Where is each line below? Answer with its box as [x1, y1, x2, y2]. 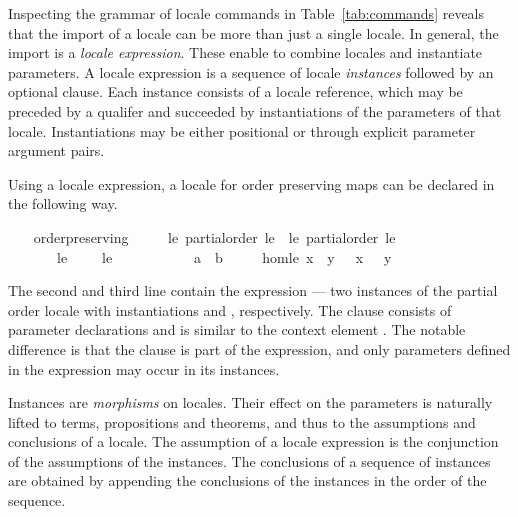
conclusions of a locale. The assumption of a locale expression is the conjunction [8, 431, 499, 452]
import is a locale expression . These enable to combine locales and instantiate [8, 42, 483, 63]
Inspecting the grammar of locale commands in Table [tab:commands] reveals [8, 3, 485, 23]
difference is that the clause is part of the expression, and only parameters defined [8, 338, 511, 359]
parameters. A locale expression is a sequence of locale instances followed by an [8, 61, 494, 82]
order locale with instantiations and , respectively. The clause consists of [8, 299, 452, 320]
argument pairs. [8, 140, 105, 161]
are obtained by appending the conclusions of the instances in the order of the [8, 470, 487, 491]
